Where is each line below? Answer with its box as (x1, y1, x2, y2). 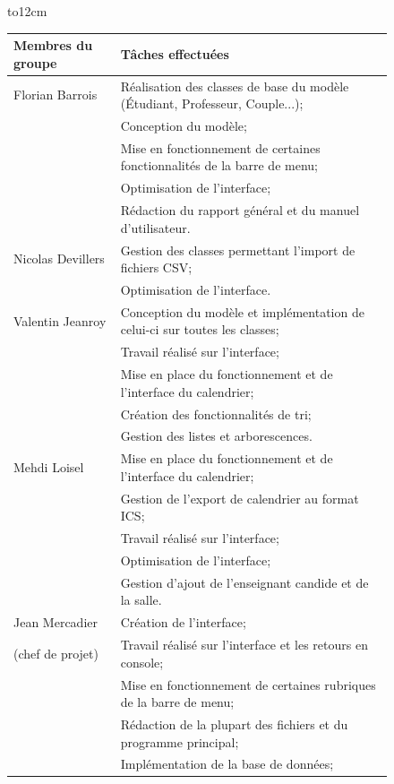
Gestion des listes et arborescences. (120, 426, 313, 445)
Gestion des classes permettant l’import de (120, 240, 355, 259)
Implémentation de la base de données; (120, 754, 334, 773)
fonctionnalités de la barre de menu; (120, 156, 318, 175)
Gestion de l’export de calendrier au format (120, 488, 359, 507)
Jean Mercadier (13, 613, 98, 632)
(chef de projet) (13, 643, 98, 662)
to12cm (7, 2, 47, 20)
